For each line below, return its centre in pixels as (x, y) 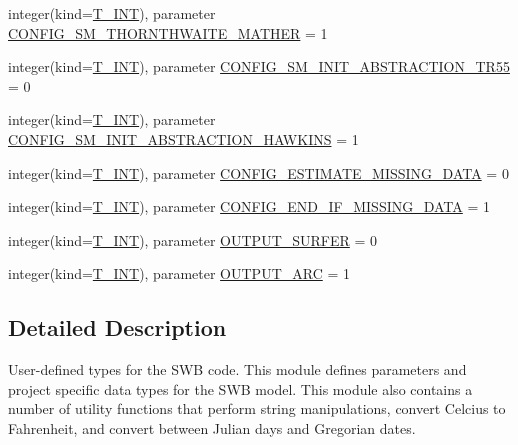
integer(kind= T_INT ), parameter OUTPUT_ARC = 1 (179, 273)
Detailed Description (117, 327)
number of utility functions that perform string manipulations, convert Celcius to (257, 408)
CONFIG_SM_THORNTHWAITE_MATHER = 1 (168, 32)
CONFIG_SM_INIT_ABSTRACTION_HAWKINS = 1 (183, 138)
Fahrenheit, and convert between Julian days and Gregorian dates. (212, 427)
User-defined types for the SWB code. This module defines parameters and (237, 369)
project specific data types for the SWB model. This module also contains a (240, 388)
